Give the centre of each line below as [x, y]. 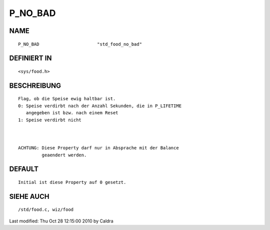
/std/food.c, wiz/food [46, 210]
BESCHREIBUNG [35, 85]
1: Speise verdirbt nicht [50, 120]
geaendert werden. [64, 155]
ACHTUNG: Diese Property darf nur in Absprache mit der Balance [99, 148]
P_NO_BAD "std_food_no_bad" [80, 44]
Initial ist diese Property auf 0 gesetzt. [72, 182]
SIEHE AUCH [29, 196]
